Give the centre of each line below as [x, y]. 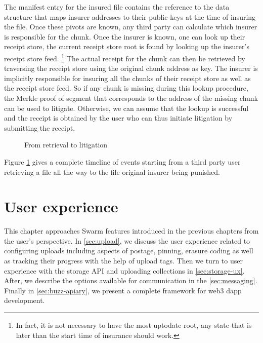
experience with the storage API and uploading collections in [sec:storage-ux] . [124, 270]
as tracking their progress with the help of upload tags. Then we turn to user [123, 261]
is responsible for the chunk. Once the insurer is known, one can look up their [125, 36]
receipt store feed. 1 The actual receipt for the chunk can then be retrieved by [125, 57]
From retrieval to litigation [66, 145]
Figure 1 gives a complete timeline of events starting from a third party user [122, 161]
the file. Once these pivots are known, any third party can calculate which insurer [131, 27]
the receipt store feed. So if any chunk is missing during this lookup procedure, [126, 88]
